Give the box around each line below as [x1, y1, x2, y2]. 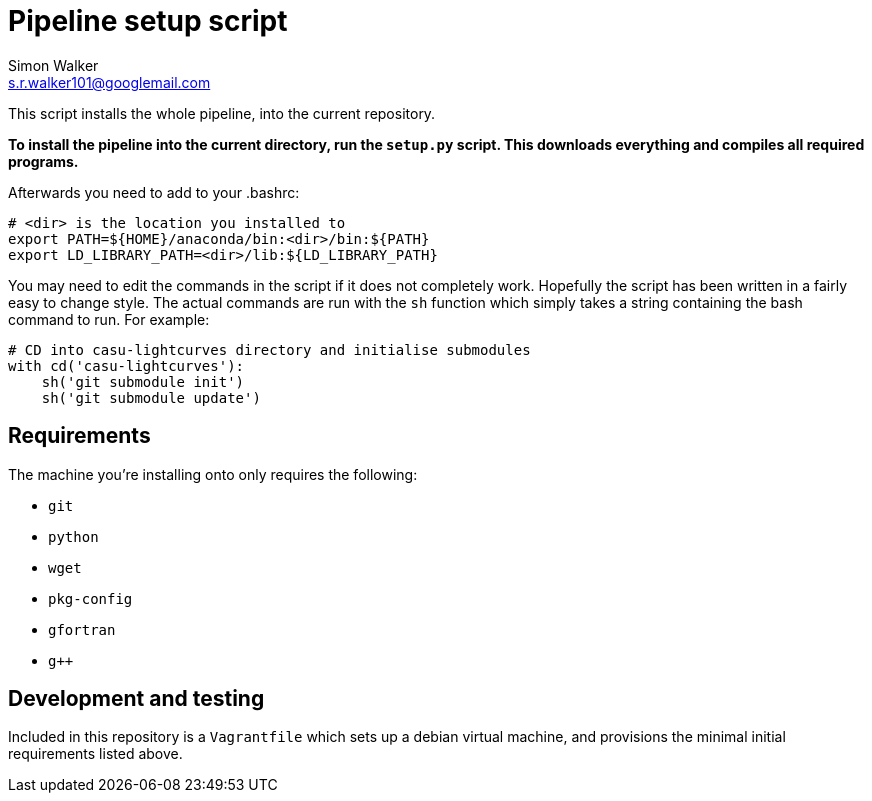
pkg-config [48, 590, 133, 607]
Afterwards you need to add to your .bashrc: [8, 183, 300, 201]
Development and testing [8, 686, 265, 712]
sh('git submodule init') [41, 373, 245, 390]
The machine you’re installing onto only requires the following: [8, 465, 418, 483]
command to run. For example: [8, 310, 210, 328]
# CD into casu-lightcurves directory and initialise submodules [8, 341, 531, 358]
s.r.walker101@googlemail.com [8, 73, 211, 91]
